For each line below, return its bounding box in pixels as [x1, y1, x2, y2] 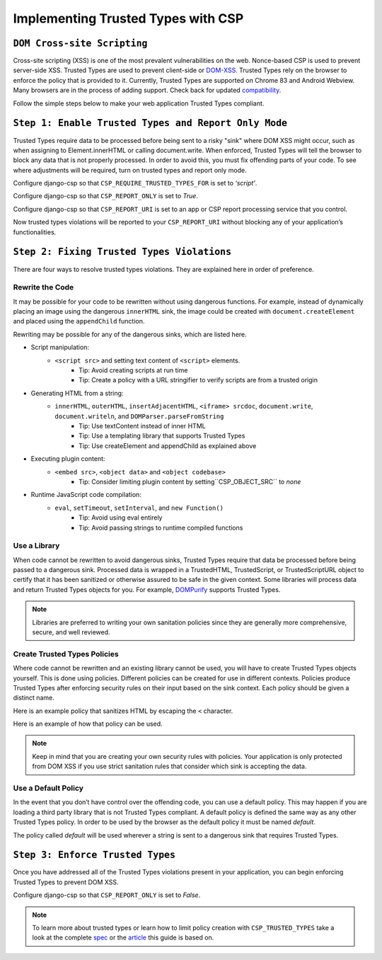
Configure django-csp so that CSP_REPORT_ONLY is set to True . [13, 192, 198, 200]
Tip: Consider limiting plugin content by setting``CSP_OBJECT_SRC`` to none [79, 477, 301, 486]
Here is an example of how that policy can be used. [13, 719, 163, 728]
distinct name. [13, 694, 54, 702]
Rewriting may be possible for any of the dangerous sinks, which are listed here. [13, 330, 247, 338]
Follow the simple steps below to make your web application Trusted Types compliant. [13, 99, 265, 108]
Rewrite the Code [13, 282, 74, 292]
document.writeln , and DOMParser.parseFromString [54, 411, 224, 421]
